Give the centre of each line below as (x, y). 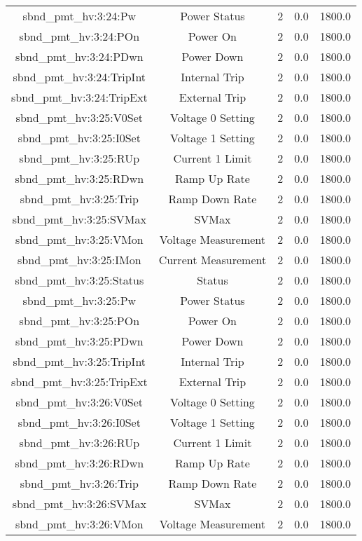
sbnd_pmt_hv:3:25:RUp (79, 158)
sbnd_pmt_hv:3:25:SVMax (79, 219)
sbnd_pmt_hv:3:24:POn (79, 36)
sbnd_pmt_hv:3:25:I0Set (79, 138)
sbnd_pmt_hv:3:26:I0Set (79, 422)
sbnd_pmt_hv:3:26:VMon (79, 524)
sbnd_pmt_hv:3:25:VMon (79, 239)
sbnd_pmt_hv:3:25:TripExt (79, 382)
